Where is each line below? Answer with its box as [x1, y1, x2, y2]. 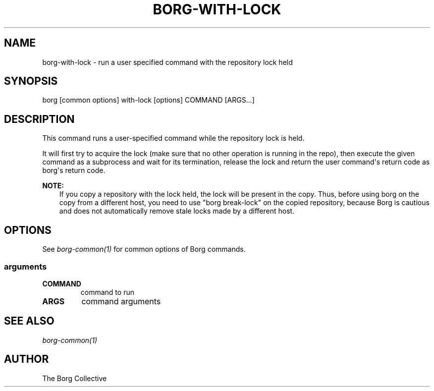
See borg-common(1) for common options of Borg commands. [42, 245, 246, 254]
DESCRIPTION [4, 112, 75, 125]
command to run [80, 287, 134, 296]
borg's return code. [42, 166, 106, 175]
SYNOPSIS [4, 75, 58, 88]
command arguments [81, 296, 161, 306]
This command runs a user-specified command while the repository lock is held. [42, 134, 305, 143]
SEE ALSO [4, 315, 54, 328]
